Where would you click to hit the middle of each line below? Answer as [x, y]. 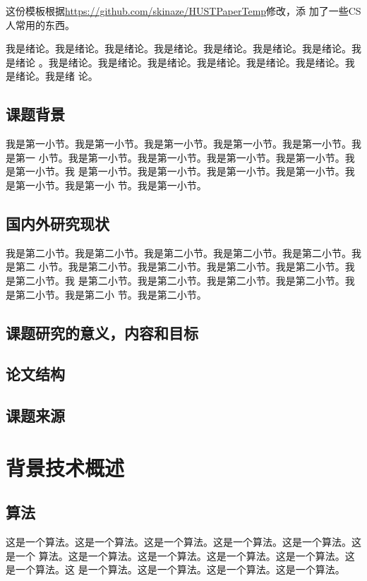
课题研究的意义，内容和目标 [102, 332]
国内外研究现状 [58, 223]
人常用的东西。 [40, 24]
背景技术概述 [65, 467]
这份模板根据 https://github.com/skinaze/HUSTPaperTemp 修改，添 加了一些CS [183, 11]
